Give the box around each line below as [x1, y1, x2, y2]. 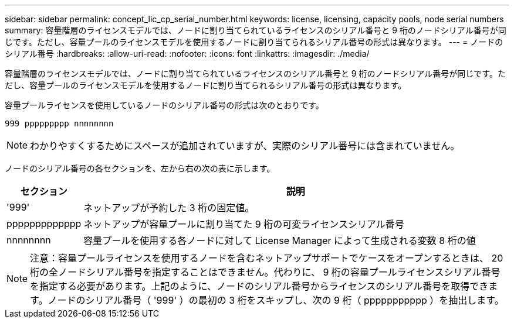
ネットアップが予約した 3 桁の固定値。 [83, 202, 255, 214]
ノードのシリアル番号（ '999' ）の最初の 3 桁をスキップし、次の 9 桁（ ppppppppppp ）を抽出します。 [48, 294, 504, 306]
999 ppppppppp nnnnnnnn [5, 119, 114, 128]
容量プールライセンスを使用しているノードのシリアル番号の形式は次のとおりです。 [5, 100, 324, 110]
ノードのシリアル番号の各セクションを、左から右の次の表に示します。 [5, 163, 275, 173]
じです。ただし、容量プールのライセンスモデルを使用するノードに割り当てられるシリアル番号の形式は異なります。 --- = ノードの [5, 37, 503, 47]
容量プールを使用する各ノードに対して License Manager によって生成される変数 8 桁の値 [83, 235, 476, 246]
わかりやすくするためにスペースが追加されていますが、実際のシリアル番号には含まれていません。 [30, 140, 460, 152]
